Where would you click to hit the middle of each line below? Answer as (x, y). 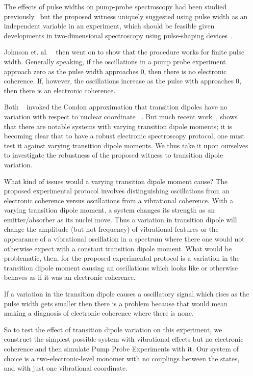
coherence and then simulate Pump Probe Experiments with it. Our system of (121, 349)
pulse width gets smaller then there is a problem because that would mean (116, 303)
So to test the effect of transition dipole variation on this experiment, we (113, 329)
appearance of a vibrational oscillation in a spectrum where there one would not (124, 239)
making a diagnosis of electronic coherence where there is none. (99, 313)
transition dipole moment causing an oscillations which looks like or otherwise (121, 267)
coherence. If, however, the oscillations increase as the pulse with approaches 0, (123, 81)
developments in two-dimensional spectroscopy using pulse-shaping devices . (118, 35)
